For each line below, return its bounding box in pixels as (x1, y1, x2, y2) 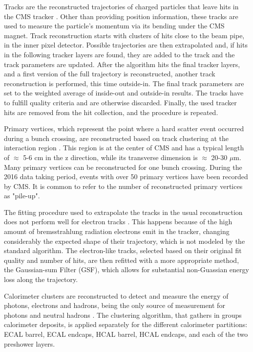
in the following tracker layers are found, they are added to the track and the (4, 49, 235, 59)
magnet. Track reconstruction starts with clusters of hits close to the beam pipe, (4, 30, 245, 40)
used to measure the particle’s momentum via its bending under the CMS (4, 21, 225, 31)
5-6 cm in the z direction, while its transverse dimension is (23, 152, 198, 162)
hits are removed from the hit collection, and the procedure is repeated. (4, 107, 218, 117)
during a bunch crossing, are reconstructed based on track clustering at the (4, 133, 229, 143)
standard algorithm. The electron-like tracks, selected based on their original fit (4, 245, 242, 256)
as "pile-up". (4, 190, 40, 201)
